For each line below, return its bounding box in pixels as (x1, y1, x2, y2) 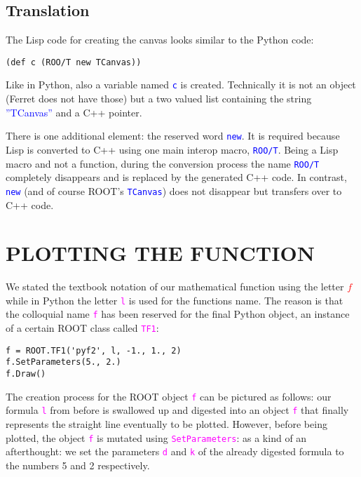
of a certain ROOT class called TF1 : (6, 321, 159, 335)
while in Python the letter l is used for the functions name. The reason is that (6, 293, 343, 307)
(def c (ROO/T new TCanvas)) (6, 57, 142, 67)
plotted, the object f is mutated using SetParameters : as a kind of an (6, 430, 307, 445)
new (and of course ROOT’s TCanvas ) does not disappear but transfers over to (6, 183, 342, 198)
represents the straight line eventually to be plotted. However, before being (6, 417, 327, 431)
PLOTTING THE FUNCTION (6, 238, 315, 267)
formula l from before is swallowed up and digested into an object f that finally (6, 403, 349, 417)
